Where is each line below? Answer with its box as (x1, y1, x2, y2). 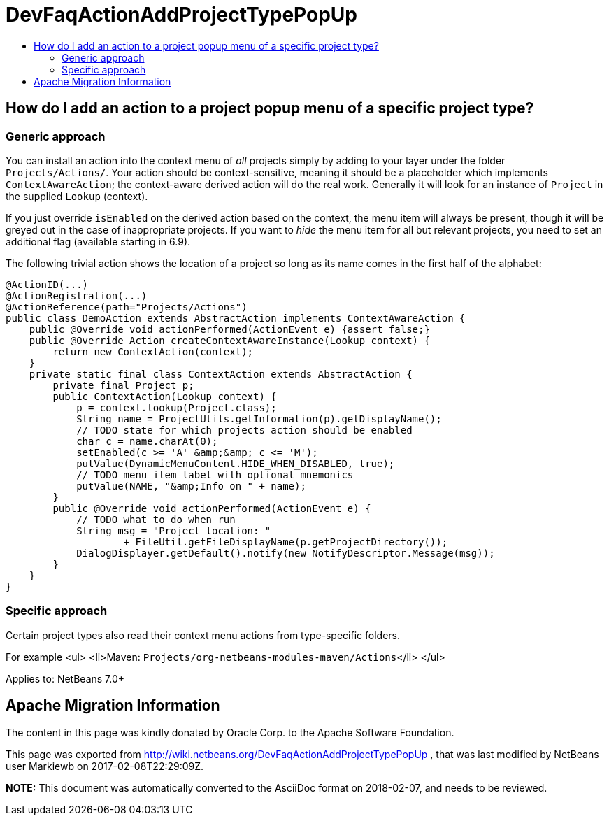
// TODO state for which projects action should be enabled (76, 424, 413, 436)
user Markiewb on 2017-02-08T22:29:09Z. (6, 759, 204, 772)
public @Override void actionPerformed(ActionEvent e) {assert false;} (29, 323, 430, 335)
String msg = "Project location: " (76, 524, 271, 536)
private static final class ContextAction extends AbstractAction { (29, 368, 413, 380)
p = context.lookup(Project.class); (76, 401, 277, 413)
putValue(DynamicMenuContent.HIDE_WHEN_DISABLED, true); (76, 457, 395, 469)
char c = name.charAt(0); (76, 435, 218, 447)
